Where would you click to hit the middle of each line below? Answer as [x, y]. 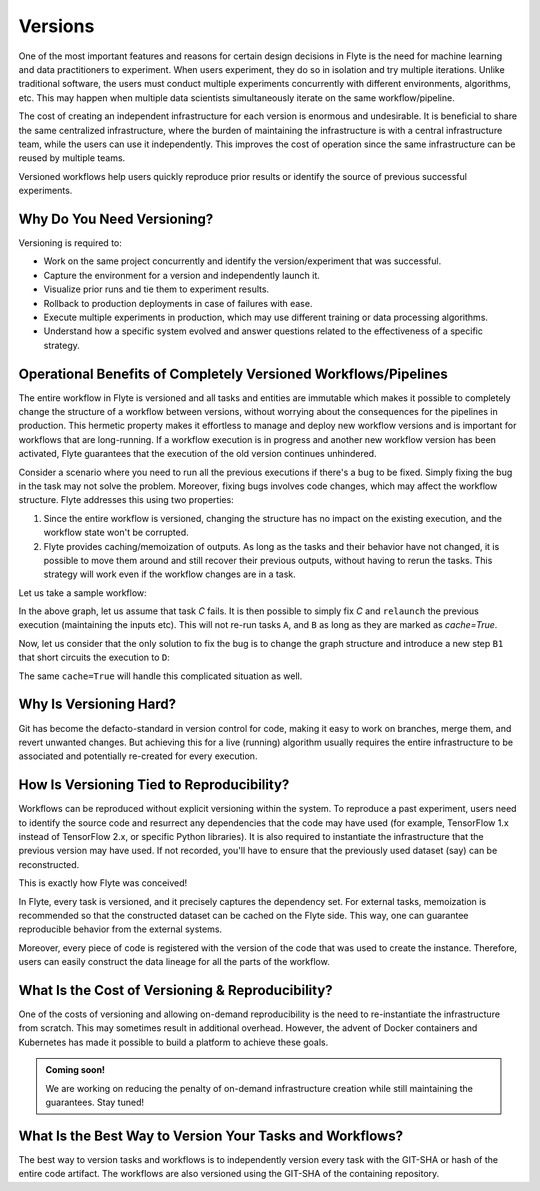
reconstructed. [49, 864]
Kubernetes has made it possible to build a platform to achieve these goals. [173, 1042]
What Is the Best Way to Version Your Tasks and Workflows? [211, 1135]
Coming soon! [75, 1070]
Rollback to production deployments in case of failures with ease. [178, 303]
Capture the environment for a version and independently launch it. [181, 275]
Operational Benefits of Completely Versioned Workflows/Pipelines [233, 373]
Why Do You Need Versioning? [116, 218]
